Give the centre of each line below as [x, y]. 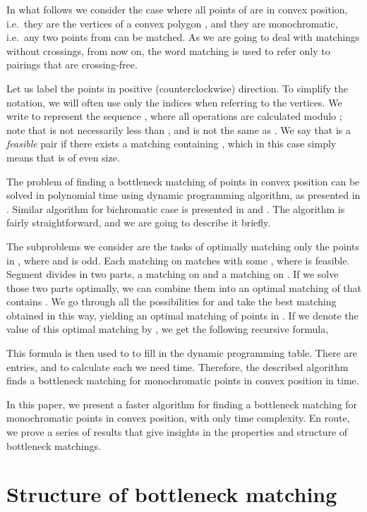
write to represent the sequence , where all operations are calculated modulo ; [174, 116]
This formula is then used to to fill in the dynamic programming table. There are [182, 353]
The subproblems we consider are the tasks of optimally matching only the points [183, 246]
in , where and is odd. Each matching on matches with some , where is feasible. [178, 260]
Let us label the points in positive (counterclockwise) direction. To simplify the [178, 88]
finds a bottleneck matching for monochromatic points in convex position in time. [183, 380]
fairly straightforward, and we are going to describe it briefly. [139, 223]
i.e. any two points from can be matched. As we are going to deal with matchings [183, 37]
